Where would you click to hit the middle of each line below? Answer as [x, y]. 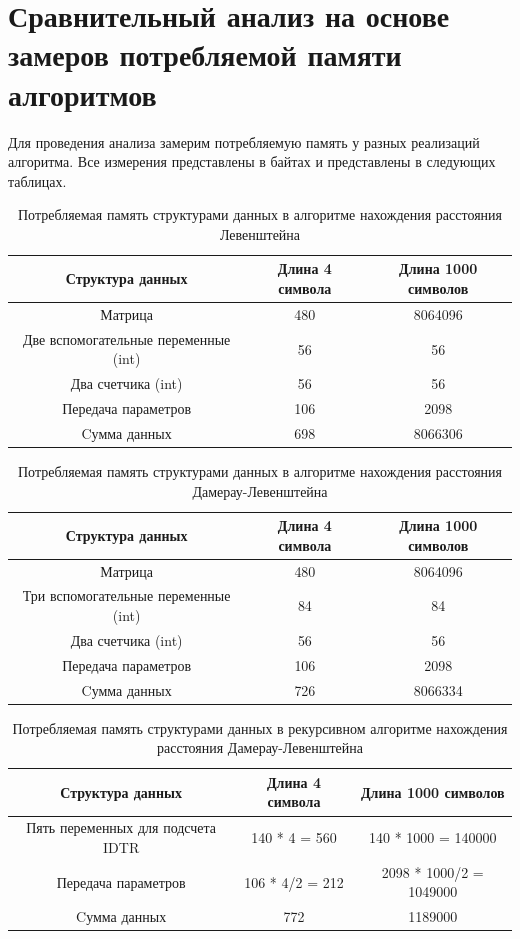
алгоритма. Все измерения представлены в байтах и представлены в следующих [252, 161]
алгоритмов [82, 93]
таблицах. [37, 180]
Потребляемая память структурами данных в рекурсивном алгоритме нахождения [260, 727]
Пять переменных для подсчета [121, 827]
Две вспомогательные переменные [126, 338]
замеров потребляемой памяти [205, 54]
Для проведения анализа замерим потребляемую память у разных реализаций [244, 141]
